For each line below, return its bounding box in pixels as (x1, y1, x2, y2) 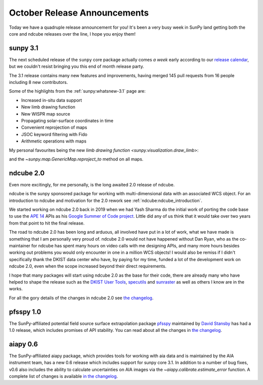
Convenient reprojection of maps (21, 124, 87, 130)
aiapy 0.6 (9, 340, 38, 348)
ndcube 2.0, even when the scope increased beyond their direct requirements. (9, 263, 167, 269)
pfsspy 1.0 (9, 307, 41, 316)
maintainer (9, 243, 31, 248)
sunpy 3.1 (9, 44, 38, 52)
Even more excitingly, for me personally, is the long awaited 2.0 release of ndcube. (9, 182, 175, 187)
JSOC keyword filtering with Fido (21, 131, 88, 137)
